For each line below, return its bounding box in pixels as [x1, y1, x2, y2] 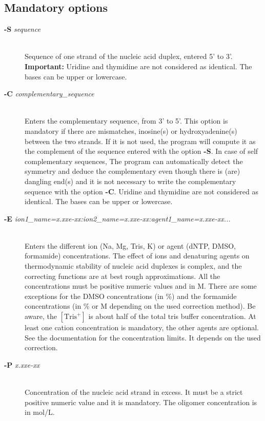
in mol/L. [25, 407, 55, 417]
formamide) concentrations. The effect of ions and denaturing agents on [25, 250, 250, 261]
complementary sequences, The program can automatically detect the [25, 155, 243, 166]
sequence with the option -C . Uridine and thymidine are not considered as [25, 186, 259, 196]
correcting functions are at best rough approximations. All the [25, 270, 220, 281]
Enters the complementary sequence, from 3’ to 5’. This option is [25, 115, 228, 126]
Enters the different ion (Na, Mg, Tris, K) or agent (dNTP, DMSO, [25, 240, 236, 251]
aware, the [25, 311, 57, 322]
